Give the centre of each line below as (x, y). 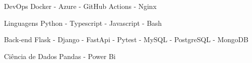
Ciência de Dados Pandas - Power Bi (60, 56)
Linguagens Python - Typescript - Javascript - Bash (83, 23)
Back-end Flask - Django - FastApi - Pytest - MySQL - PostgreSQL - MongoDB (126, 39)
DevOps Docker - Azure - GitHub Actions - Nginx (80, 6)
